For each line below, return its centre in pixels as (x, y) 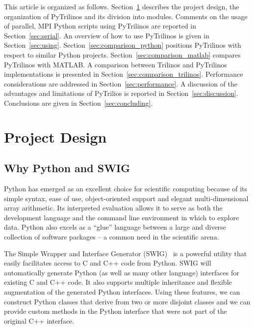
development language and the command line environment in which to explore (122, 217)
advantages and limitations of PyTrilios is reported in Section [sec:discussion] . (121, 93)
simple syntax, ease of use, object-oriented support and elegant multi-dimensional (126, 198)
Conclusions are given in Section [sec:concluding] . (78, 103)
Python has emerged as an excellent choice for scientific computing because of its (126, 189)
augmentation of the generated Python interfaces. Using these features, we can (122, 292)
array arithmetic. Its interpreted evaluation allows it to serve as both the (113, 208)
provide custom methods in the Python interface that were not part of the (115, 311)
